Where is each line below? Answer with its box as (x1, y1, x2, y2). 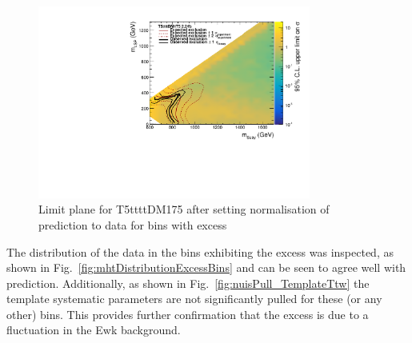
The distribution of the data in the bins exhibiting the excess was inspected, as (6, 243, 394, 260)
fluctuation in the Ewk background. (6, 321, 181, 338)
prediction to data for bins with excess (38, 216, 227, 233)
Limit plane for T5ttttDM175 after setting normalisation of (38, 201, 330, 217)
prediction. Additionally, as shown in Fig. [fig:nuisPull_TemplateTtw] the (6, 274, 370, 291)
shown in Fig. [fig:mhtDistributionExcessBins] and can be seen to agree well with (6, 259, 406, 276)
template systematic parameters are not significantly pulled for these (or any (6, 290, 382, 307)
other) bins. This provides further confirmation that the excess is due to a (6, 305, 369, 322)
